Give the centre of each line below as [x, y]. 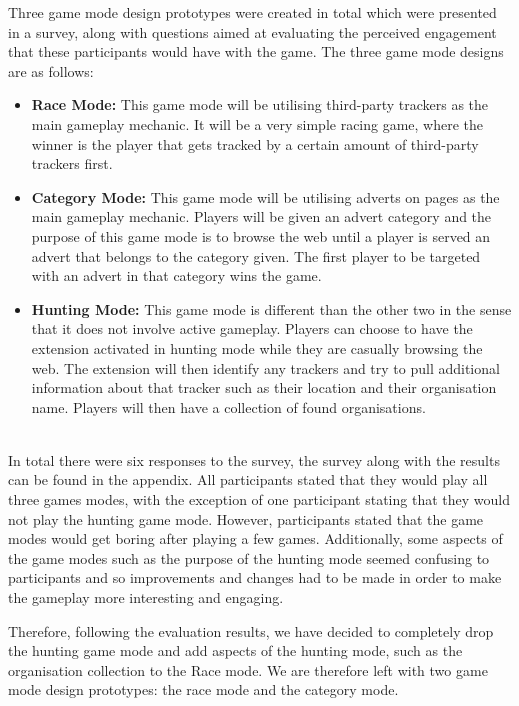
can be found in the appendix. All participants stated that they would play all [248, 479]
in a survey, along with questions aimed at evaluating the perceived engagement [252, 31]
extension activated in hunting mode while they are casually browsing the [257, 347]
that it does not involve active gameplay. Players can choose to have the [252, 328]
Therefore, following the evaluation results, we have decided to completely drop [251, 630]
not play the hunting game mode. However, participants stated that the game [246, 518]
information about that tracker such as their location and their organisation [264, 387]
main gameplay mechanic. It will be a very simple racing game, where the [257, 123]
